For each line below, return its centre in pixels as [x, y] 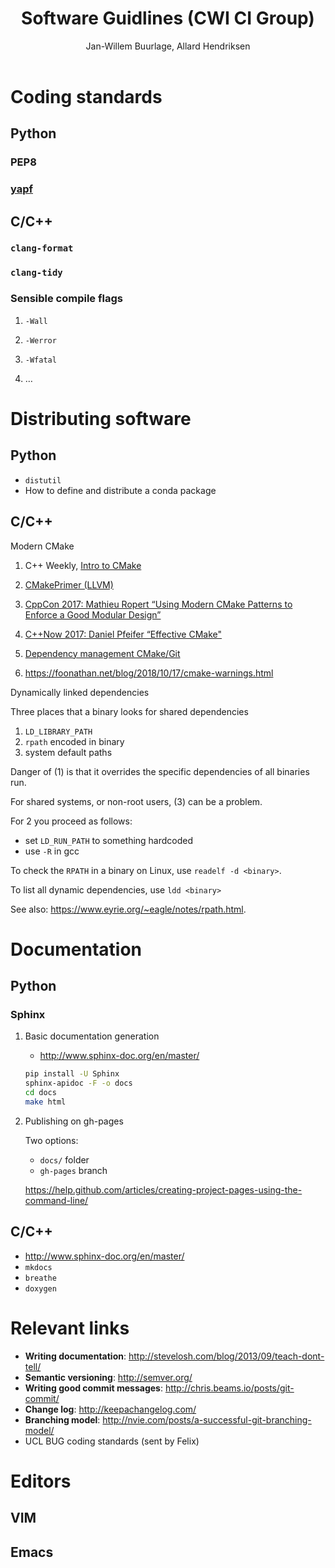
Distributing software [101, 418]
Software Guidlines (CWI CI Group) [168, 18]
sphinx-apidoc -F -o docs [78, 1083]
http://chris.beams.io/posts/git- [229, 1388]
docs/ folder [64, 1159]
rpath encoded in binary [74, 741]
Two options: [51, 1140]
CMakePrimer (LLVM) [69, 584]
